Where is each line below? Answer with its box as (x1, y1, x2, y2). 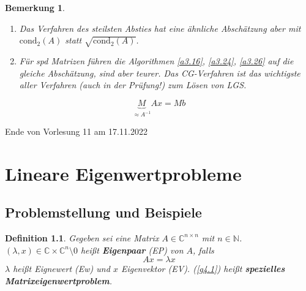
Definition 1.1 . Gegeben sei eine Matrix (5, 231, 159, 244)
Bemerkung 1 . (5, 1, 65, 13)
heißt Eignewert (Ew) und (13, 262, 110, 275)
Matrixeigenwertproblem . (5, 274, 112, 287)
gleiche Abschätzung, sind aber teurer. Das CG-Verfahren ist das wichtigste (19, 66, 300, 79)
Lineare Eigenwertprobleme (5, 161, 242, 186)
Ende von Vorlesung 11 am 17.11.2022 (5, 124, 147, 137)
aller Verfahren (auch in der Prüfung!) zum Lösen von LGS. (19, 78, 247, 91)
